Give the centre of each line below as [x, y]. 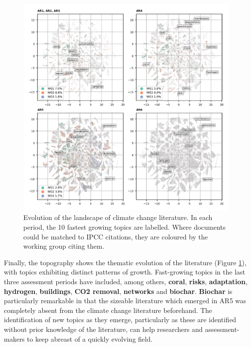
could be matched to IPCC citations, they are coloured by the [116, 236]
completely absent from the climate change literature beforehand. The [108, 310]
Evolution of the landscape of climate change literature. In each [118, 217]
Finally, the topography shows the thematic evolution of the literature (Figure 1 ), [125, 262]
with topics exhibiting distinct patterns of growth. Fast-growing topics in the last [125, 272]
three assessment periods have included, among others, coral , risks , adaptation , [126, 281]
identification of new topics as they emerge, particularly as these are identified [120, 320]
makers [14, 338]
